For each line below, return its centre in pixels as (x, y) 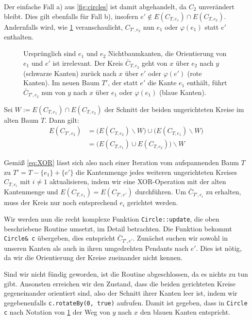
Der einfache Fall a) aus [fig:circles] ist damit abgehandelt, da (95, 6)
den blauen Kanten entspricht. (185, 312)
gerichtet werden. (152, 202)
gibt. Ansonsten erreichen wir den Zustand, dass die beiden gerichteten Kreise (120, 283)
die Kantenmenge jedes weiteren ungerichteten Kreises (157, 172)
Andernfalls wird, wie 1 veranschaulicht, (63, 27)
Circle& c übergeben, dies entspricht (60, 238)
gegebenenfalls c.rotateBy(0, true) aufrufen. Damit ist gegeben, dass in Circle (126, 302)
